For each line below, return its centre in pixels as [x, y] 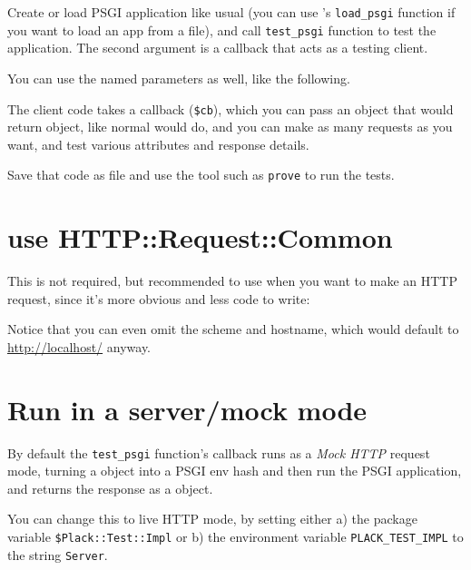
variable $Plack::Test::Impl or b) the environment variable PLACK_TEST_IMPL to [235, 537]
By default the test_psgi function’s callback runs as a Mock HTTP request [219, 452]
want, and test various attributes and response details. [158, 144]
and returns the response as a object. [110, 488]
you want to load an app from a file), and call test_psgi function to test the [222, 29]
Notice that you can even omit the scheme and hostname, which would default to [233, 329]
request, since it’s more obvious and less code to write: [159, 298]
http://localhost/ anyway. [79, 346]
